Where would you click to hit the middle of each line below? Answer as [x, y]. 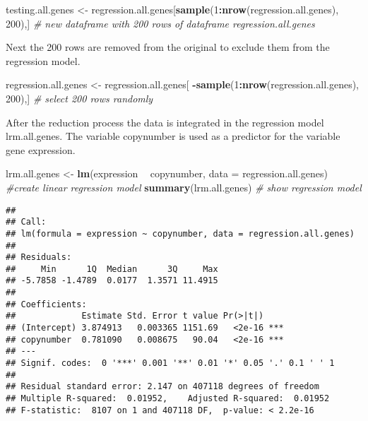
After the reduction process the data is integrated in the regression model [165, 122]
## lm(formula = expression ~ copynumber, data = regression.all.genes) [180, 233]
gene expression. [41, 149]
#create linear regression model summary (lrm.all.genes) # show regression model [184, 187]
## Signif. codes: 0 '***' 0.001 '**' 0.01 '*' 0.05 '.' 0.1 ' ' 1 [170, 363]
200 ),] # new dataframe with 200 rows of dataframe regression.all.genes [160, 23]
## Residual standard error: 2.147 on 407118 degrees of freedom [162, 387]
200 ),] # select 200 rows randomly [79, 98]
